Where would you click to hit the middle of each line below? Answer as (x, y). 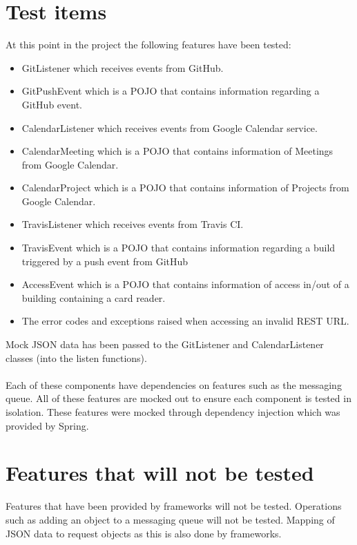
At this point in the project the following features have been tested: (148, 45)
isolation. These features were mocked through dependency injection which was (173, 412)
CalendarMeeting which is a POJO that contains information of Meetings (177, 151)
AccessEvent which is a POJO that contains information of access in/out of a (185, 284)
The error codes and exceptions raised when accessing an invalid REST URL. (185, 321)
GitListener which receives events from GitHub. (123, 67)
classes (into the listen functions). (76, 357)
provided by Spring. (47, 425)
